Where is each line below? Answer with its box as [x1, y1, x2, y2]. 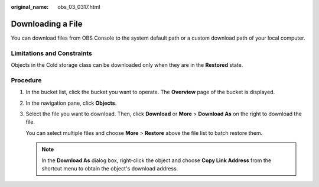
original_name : [11, 4, 49, 10]
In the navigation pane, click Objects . [25, 99, 117, 107]
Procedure [11, 76, 42, 84]
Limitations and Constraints [11, 49, 93, 57]
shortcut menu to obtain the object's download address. [41, 165, 178, 172]
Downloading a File [11, 18, 83, 29]
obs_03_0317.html [57, 4, 100, 10]
